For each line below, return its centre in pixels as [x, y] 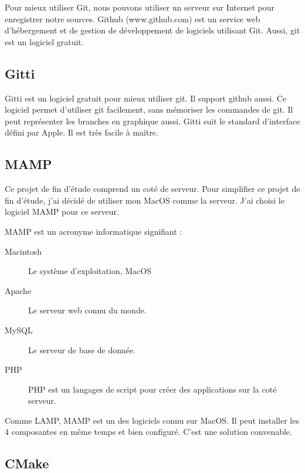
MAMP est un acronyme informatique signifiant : [94, 231]
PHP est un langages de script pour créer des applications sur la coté [152, 389]
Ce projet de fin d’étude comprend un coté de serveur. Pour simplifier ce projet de [152, 189]
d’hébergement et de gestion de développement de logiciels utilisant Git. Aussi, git [152, 30]
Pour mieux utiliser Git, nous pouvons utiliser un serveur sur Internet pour [140, 7]
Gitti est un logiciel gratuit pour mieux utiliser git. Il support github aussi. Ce [146, 98]
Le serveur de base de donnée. [82, 349]
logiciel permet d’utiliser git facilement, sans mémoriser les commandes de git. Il [149, 109]
